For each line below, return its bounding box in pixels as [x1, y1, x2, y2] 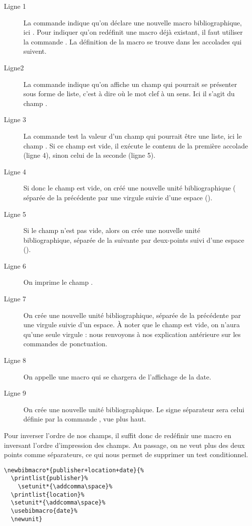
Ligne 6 [4, 260, 26, 271]
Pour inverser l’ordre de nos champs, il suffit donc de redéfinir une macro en [4, 430, 231, 440]
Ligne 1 [4, 1, 26, 11]
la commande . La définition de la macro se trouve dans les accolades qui [23, 36, 242, 46]
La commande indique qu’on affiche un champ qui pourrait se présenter [23, 79, 237, 89]
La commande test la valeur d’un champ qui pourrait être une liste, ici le [23, 130, 242, 141]
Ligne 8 [4, 355, 26, 365]
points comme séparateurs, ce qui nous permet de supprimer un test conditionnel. [4, 449, 248, 460]
